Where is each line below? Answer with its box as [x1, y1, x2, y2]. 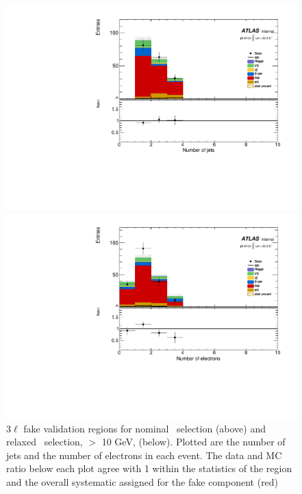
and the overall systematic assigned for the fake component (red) [6, 474, 279, 489]
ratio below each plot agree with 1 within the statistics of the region [6, 461, 292, 476]
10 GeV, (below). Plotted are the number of [101, 434, 286, 449]
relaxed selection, [6, 434, 83, 449]
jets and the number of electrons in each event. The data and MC [6, 447, 282, 462]
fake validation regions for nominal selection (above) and [23, 421, 266, 435]
